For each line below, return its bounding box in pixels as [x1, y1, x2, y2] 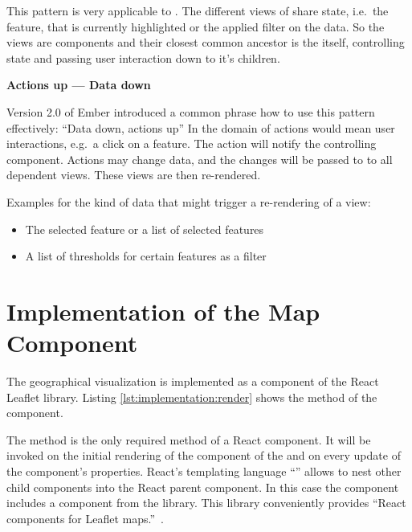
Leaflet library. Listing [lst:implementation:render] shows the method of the [6, 388, 377, 405]
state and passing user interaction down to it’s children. [6, 49, 280, 66]
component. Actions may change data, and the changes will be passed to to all [6, 150, 393, 167]
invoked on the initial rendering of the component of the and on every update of [6, 447, 401, 464]
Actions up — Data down [6, 76, 151, 93]
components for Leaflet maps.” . [6, 509, 164, 526]
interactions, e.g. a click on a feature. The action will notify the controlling [6, 135, 377, 152]
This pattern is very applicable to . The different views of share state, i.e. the [6, 2, 389, 18]
